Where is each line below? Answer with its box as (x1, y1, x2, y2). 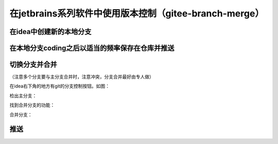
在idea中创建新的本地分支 (9, 27, 92, 36)
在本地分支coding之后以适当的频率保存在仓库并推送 (9, 44, 175, 52)
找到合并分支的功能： (9, 102, 55, 108)
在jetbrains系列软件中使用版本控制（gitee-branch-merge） (9, 8, 265, 19)
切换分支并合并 (9, 60, 57, 69)
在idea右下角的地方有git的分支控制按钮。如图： (9, 83, 110, 89)
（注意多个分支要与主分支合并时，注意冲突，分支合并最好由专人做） (9, 74, 154, 80)
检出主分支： (9, 93, 37, 99)
